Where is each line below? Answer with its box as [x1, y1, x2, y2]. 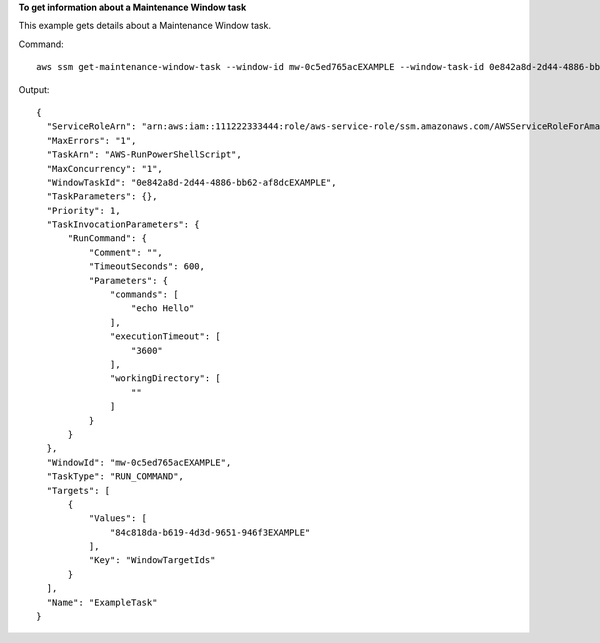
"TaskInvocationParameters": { [46, 219, 200, 230]
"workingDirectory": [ [110, 373, 222, 384]
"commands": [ [110, 289, 179, 300]
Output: [18, 83, 50, 95]
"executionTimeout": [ [110, 331, 222, 342]
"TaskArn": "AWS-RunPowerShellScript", [46, 149, 242, 160]
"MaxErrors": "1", [46, 135, 137, 146]
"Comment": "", [88, 246, 164, 258]
